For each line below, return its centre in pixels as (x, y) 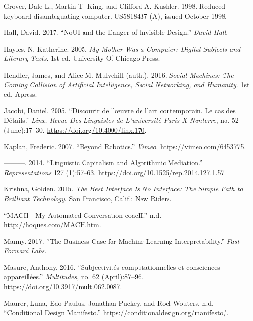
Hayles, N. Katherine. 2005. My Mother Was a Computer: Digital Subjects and (122, 48)
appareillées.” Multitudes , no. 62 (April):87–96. (74, 277)
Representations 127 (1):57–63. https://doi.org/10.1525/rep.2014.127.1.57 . (115, 172)
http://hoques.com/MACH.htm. (53, 225)
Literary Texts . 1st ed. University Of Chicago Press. (82, 58)
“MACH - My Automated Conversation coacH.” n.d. (83, 215)
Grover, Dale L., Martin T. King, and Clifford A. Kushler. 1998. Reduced (115, 6)
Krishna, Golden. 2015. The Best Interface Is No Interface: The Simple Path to (124, 189)
